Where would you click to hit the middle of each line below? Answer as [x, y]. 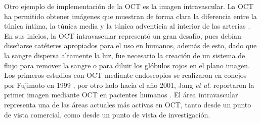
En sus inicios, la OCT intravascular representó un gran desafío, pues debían [123, 35]
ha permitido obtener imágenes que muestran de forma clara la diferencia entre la [130, 16]
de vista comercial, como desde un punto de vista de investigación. [107, 114]
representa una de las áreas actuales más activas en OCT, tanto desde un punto [128, 104]
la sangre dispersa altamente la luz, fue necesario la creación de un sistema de [125, 55]
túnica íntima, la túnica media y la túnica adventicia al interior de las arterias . [127, 26]
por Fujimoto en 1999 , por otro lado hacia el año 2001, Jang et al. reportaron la [129, 85]
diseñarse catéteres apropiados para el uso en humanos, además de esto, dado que [130, 45]
